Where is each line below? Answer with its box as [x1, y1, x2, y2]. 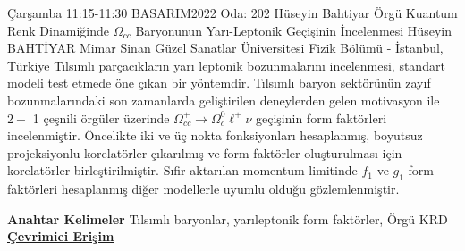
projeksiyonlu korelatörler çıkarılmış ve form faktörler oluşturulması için [7, 143, 402, 162]
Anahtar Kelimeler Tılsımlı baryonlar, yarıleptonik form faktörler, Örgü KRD [7, 209, 448, 228]
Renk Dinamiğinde [7, 21, 109, 39]
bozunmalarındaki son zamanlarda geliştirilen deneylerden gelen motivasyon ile [7, 90, 440, 109]
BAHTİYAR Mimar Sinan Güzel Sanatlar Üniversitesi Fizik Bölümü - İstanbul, [7, 38, 444, 57]
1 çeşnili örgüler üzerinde [32, 108, 170, 127]
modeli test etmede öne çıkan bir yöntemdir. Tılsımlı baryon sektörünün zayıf [7, 73, 431, 92]
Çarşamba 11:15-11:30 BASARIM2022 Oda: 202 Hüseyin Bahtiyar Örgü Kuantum [7, 4, 458, 21]
